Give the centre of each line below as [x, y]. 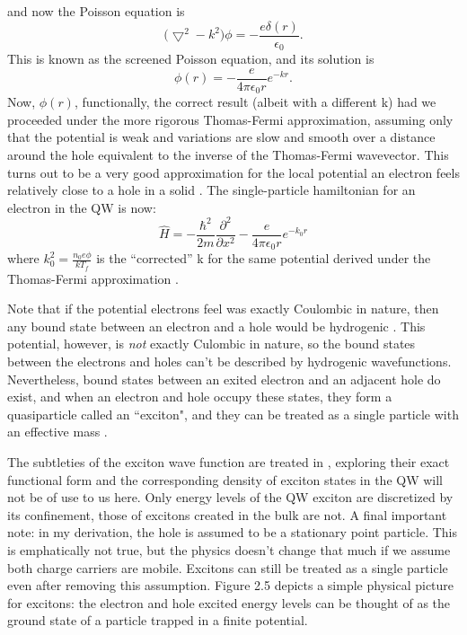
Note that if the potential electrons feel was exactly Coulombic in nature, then [223, 309]
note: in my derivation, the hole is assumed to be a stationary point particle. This [233, 532]
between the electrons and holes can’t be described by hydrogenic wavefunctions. [229, 361]
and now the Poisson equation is [96, 11]
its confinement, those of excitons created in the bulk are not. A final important [227, 514]
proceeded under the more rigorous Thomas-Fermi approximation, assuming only [230, 119]
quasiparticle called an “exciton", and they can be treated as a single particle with [233, 414]
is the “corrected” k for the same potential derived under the [264, 258]
